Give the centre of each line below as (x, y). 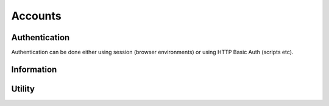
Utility (23, 89)
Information (34, 69)
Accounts (36, 16)
